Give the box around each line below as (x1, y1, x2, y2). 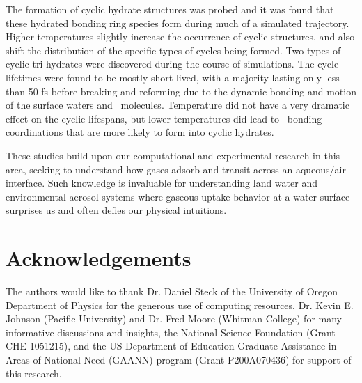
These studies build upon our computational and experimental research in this (6, 148, 340, 162)
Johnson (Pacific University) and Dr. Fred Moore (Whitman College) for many (6, 311, 342, 326)
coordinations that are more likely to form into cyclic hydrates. (6, 125, 274, 139)
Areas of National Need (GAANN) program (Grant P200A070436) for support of (6, 352, 352, 366)
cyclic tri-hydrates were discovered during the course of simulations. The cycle (6, 56, 339, 71)
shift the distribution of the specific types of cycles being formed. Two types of (6, 42, 341, 57)
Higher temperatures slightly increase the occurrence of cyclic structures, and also (6, 29, 355, 44)
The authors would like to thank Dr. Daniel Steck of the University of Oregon (6, 284, 338, 299)
